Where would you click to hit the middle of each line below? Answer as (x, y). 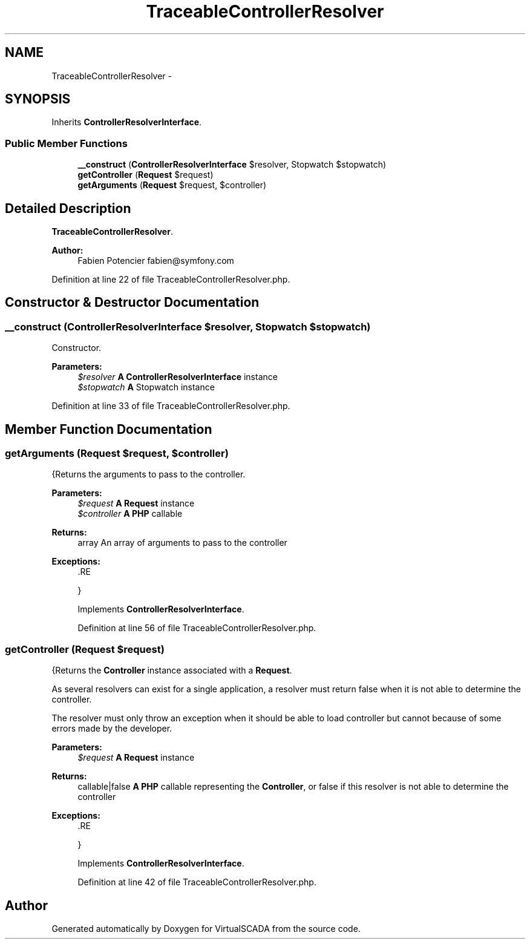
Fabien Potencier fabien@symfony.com (156, 261)
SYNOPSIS (38, 99)
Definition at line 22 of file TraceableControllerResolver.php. (171, 280)
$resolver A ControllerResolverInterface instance (178, 377)
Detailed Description (68, 208)
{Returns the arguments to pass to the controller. (149, 474)
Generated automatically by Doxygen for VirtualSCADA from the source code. (206, 929)
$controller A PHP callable (130, 514)
